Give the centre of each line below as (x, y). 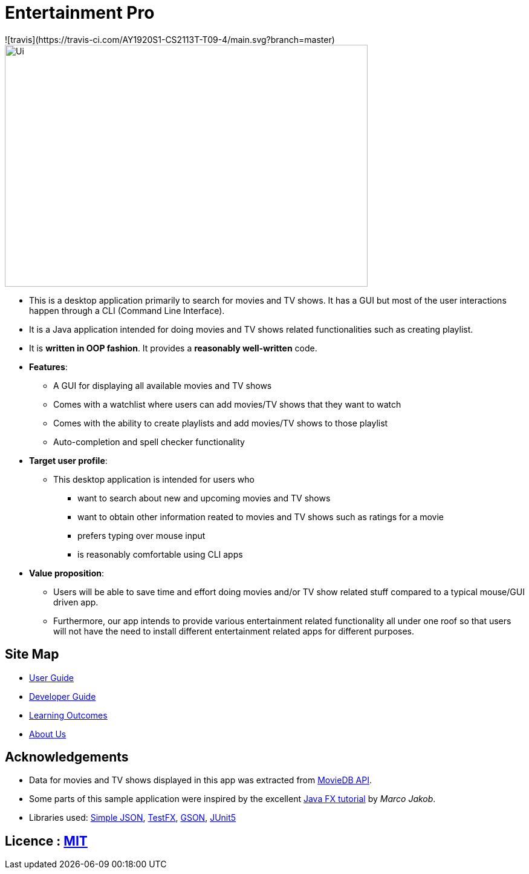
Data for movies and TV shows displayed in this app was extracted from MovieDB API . (200, 780)
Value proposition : (67, 573)
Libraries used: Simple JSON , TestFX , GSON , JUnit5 (133, 818)
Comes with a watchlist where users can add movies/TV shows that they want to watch (227, 404)
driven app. (76, 602)
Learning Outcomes (68, 715)
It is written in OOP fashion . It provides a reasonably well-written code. (173, 348)
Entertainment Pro (80, 13)
